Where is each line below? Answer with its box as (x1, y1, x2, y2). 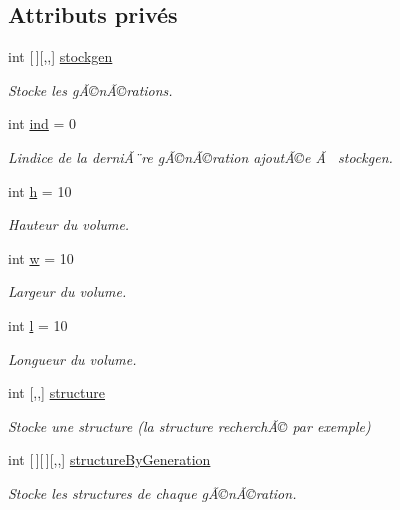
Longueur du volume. (8, 348, 137, 369)
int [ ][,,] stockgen (8, 46, 113, 67)
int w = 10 (8, 247, 74, 268)
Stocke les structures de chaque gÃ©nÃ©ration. (8, 482, 297, 503)
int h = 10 (8, 180, 72, 201)
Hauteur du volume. (8, 214, 130, 235)
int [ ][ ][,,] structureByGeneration (8, 449, 211, 470)
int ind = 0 (8, 113, 77, 134)
